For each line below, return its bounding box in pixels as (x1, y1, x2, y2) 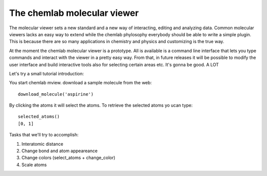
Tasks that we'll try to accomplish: (9, 132, 79, 138)
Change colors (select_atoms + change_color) (21, 155, 116, 161)
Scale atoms (21, 162, 47, 168)
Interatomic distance (21, 141, 64, 147)
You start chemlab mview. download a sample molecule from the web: (9, 80, 152, 86)
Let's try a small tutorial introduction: (9, 70, 84, 76)
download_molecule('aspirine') (18, 91, 94, 97)
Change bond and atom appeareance (21, 148, 98, 154)
